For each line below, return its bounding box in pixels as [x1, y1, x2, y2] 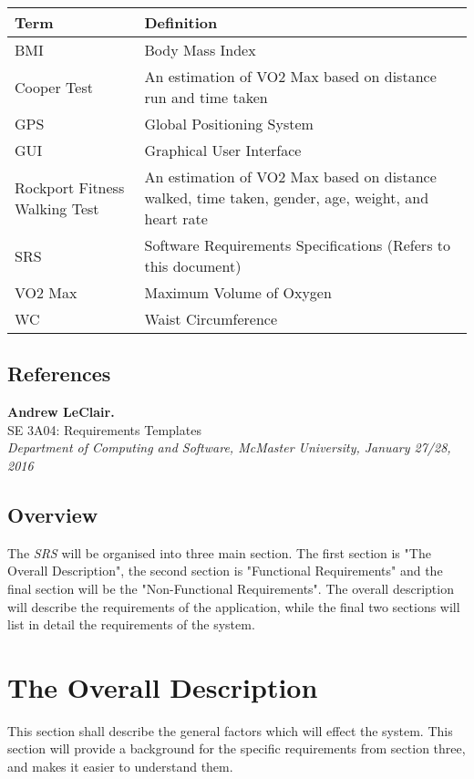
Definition [144, 12, 218, 33]
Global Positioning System [144, 113, 314, 134]
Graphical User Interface [144, 140, 302, 161]
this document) [144, 255, 242, 276]
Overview [7, 500, 98, 528]
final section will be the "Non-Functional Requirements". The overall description [7, 578, 454, 597]
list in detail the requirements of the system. [7, 615, 255, 634]
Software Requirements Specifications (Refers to [144, 234, 450, 255]
